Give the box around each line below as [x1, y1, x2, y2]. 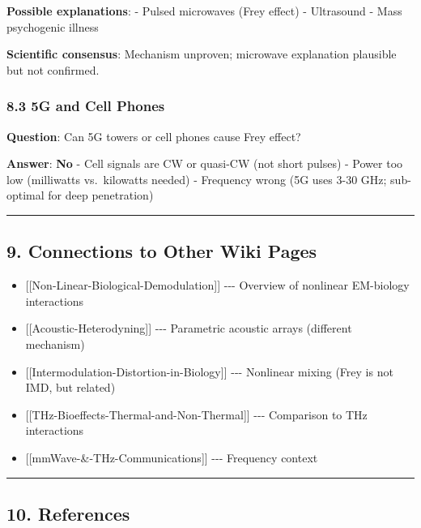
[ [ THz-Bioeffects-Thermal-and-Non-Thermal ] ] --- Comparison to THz [25, 406, 368, 423]
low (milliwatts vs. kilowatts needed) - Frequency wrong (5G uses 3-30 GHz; [6, 170, 387, 187]
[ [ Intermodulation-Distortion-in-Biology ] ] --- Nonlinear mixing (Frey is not [25, 363, 393, 380]
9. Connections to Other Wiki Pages [6, 238, 317, 264]
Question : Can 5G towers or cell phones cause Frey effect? [6, 127, 301, 144]
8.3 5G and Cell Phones [6, 96, 165, 116]
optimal [6, 187, 45, 204]
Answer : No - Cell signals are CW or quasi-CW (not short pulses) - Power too [6, 155, 403, 172]
